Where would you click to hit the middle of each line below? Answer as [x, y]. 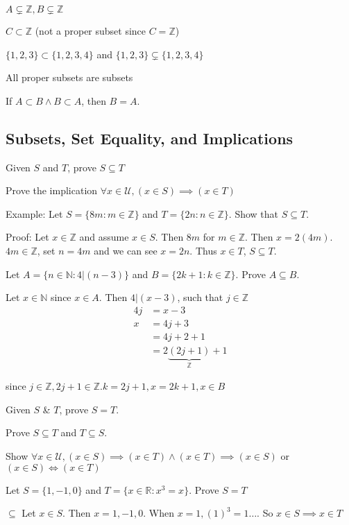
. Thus [203, 250]
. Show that [254, 213]
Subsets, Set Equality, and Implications [150, 138]
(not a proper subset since [91, 31]
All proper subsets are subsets [69, 77]
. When [159, 513]
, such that [200, 297]
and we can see [126, 250]
